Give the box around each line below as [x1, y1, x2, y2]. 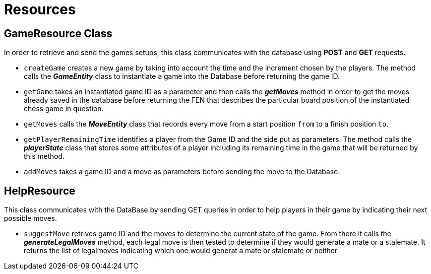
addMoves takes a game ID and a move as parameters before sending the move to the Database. [24, 167, 340, 176]
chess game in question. [24, 104, 104, 113]
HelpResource [4, 184, 75, 197]
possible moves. [4, 214, 57, 223]
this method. [24, 152, 64, 161]
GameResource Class [4, 27, 113, 40]
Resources [4, 1, 76, 18]
